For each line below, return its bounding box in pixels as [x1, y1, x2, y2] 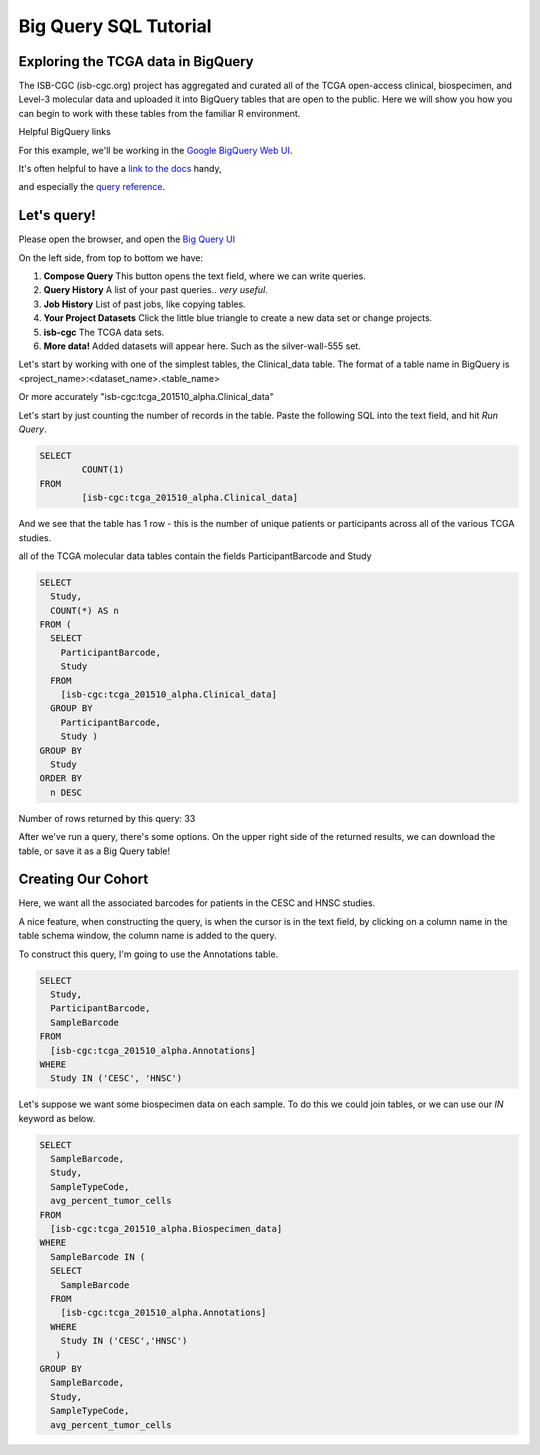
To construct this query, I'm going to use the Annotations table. [18, 948, 279, 960]
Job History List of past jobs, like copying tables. [43, 298, 246, 310]
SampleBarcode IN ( [50, 1251, 146, 1262]
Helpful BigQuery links [18, 126, 112, 138]
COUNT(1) [81, 464, 125, 475]
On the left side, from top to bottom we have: [18, 251, 204, 264]
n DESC [50, 786, 83, 798]
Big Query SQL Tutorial [18, 15, 212, 37]
